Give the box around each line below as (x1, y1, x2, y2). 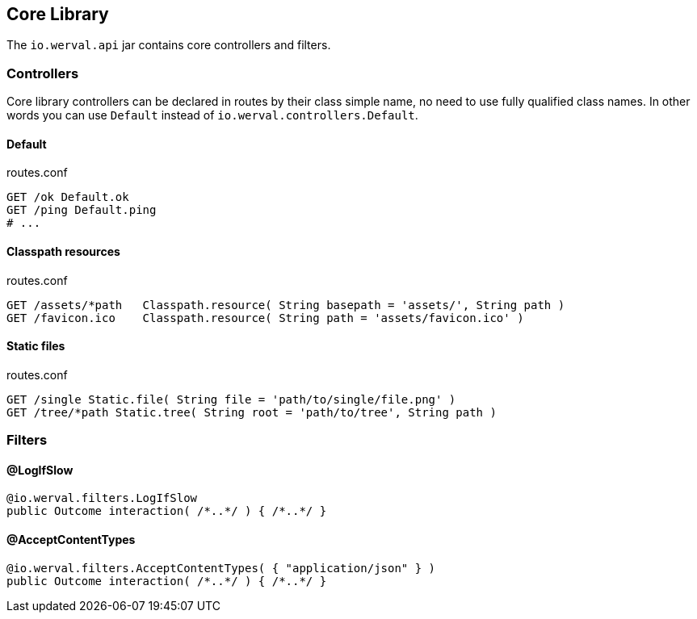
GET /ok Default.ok (6, 190, 129, 204)
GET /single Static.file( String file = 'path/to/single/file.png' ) (6, 392, 456, 406)
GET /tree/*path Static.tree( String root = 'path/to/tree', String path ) (6, 405, 497, 419)
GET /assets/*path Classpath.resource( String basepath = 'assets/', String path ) (6, 298, 565, 312)
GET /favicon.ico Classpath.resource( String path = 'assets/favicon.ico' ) (6, 311, 524, 324)
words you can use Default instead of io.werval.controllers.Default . (6, 108, 418, 123)
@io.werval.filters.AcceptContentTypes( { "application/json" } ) (6, 561, 436, 575)
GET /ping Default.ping (6, 203, 157, 217)
